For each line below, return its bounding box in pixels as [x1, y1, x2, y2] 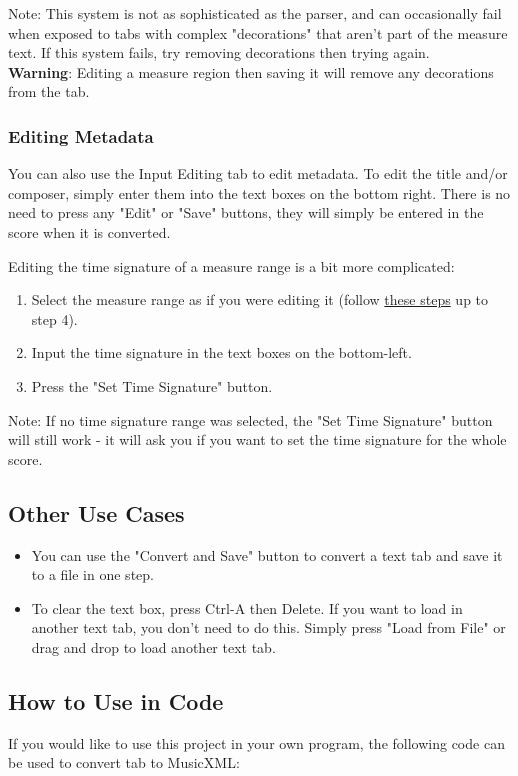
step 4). [31, 308, 78, 329]
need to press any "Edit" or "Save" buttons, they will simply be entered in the [8, 202, 484, 223]
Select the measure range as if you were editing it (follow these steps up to [31, 289, 489, 310]
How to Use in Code [8, 685, 224, 716]
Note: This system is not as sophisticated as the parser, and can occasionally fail [8, 3, 502, 23]
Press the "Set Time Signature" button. [31, 375, 273, 396]
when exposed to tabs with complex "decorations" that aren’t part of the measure [8, 22, 508, 43]
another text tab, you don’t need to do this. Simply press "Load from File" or [31, 617, 506, 638]
